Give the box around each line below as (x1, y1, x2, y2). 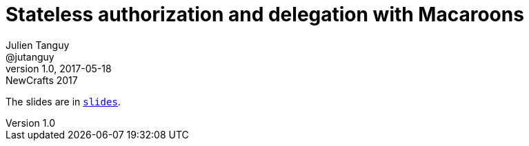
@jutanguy (6, 50, 54, 63)
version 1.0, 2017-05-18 (6, 62, 112, 74)
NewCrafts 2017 (6, 74, 78, 86)
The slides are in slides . (6, 95, 121, 107)
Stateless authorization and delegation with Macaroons (6, 3, 524, 26)
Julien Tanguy (6, 39, 70, 51)
